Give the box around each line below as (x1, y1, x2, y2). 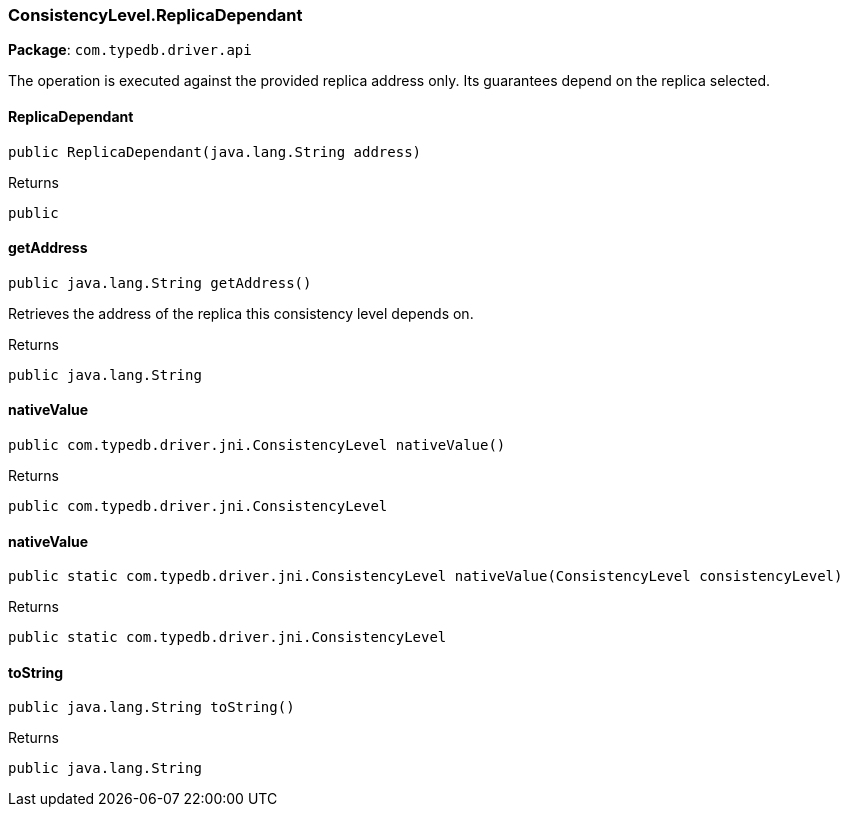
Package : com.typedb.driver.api (8, 41, 252, 59)
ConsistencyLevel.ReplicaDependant (8, 5, 303, 25)
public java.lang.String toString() (8, 699, 295, 716)
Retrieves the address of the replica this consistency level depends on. (8, 304, 474, 322)
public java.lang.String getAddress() (8, 274, 312, 291)
